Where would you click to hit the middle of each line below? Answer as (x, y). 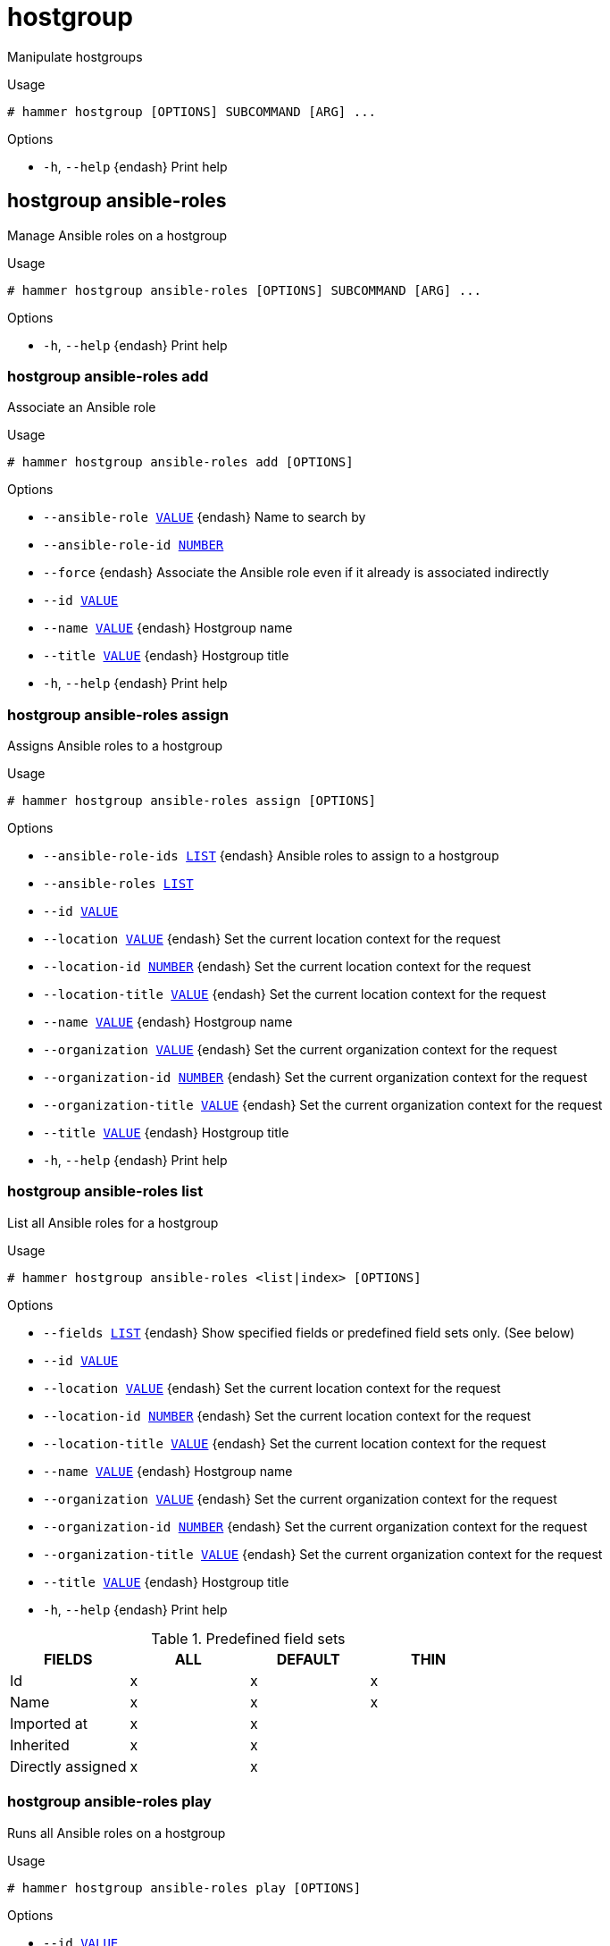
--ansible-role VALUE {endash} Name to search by (205, 517)
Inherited (40, 1745)
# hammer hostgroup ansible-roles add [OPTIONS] (180, 462)
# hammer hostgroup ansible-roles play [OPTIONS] (184, 1887)
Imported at (49, 1723)
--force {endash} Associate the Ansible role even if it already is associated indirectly (296, 573)
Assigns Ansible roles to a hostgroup (115, 746)
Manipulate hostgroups (75, 56)
